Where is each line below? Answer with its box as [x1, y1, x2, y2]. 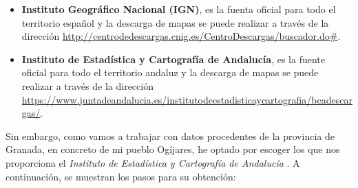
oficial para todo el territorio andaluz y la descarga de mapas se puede [21, 65, 319, 80]
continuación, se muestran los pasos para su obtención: [6, 169, 236, 183]
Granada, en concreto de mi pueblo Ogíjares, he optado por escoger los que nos [6, 142, 340, 156]
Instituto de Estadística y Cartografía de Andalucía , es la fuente [21, 51, 325, 66]
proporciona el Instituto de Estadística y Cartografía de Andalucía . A [6, 155, 300, 169]
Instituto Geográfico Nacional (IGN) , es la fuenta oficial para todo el [21, 2, 336, 16]
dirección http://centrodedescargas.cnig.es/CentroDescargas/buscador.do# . [21, 29, 341, 43]
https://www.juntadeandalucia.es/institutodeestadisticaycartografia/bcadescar [21, 92, 352, 106]
